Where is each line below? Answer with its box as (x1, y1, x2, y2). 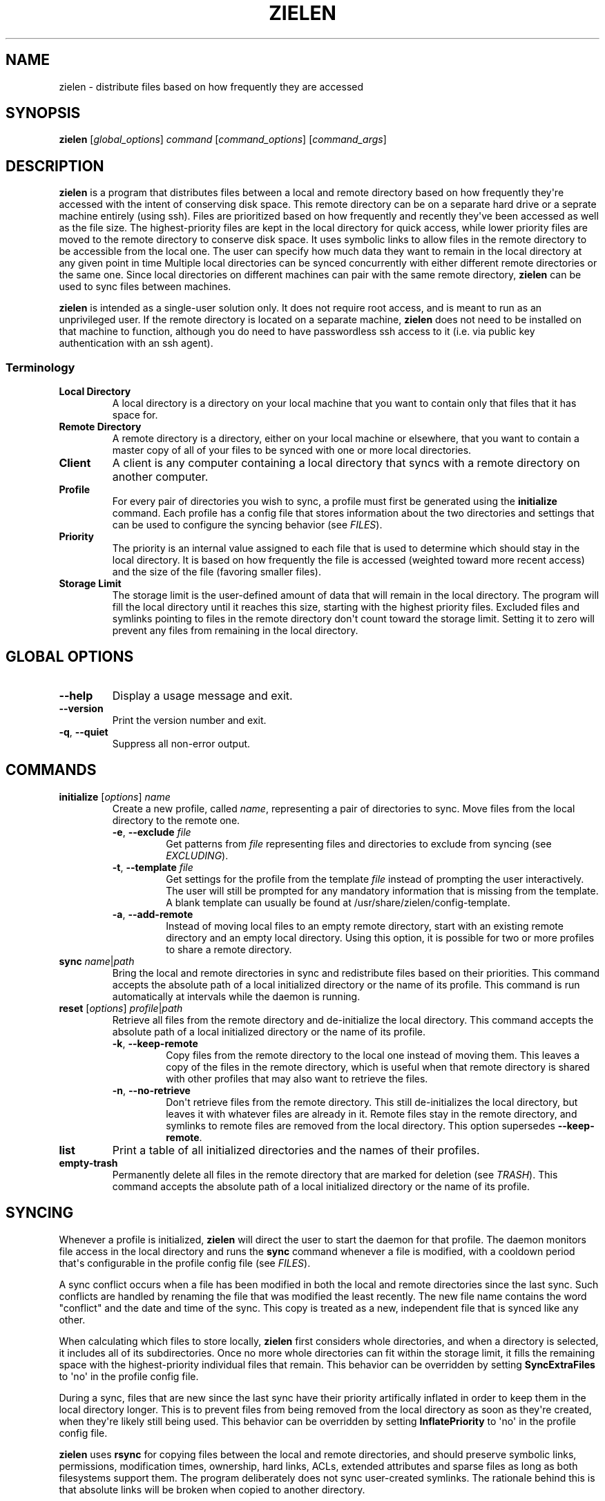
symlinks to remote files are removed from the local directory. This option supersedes (166, 1119, 555, 1131)
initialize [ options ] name (59, 790, 171, 803)
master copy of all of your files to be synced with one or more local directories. (112, 444, 472, 457)
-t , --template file (112, 861, 193, 873)
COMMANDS (6, 761, 97, 779)
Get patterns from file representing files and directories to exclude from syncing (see (166, 837, 552, 850)
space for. (112, 409, 158, 421)
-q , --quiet (59, 725, 108, 738)
